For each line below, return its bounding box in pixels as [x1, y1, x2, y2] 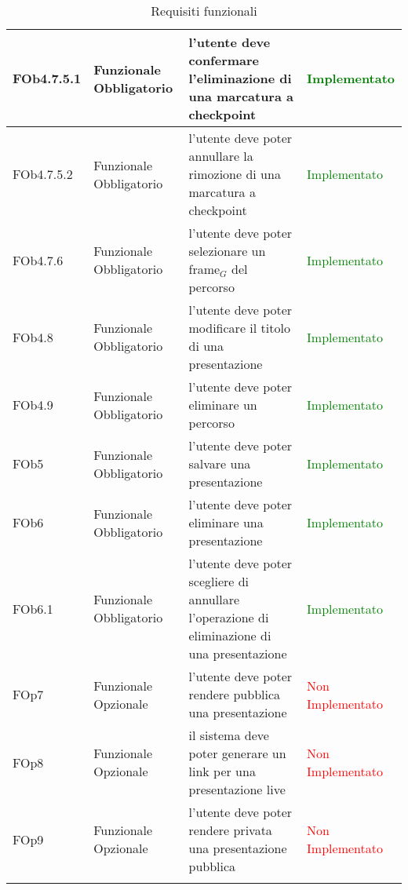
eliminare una [188, 513, 264, 531]
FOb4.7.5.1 [13, 69, 82, 87]
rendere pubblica [188, 685, 281, 703]
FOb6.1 [13, 599, 53, 618]
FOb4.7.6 [13, 250, 64, 269]
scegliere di [188, 572, 250, 590]
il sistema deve [188, 726, 269, 744]
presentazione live [188, 780, 286, 798]
